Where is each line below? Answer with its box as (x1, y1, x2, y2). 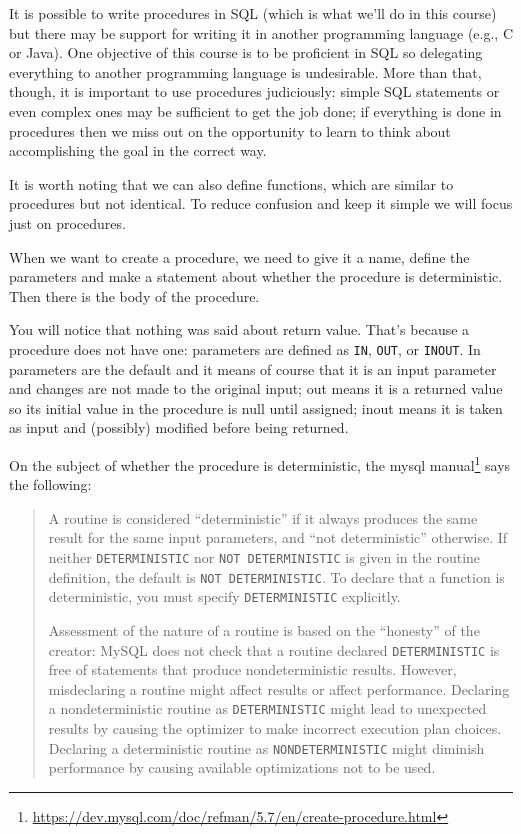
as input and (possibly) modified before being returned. (9, 417, 349, 438)
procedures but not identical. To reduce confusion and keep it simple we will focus (9, 193, 513, 214)
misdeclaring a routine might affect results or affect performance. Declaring (48, 678, 510, 699)
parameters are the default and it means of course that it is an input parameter (9, 358, 497, 379)
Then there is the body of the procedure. (9, 285, 260, 306)
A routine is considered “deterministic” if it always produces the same (48, 507, 478, 528)
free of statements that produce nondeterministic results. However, (48, 659, 457, 680)
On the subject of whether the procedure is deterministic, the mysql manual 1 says (9, 451, 511, 475)
